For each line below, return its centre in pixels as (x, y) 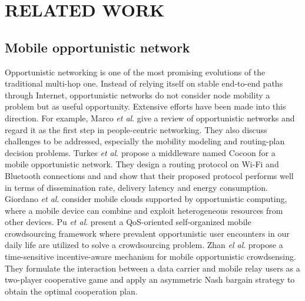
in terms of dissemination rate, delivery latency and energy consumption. (136, 187)
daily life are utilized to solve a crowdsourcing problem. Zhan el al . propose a (144, 245)
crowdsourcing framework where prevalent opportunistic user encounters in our (147, 233)
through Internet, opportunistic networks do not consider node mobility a (137, 95)
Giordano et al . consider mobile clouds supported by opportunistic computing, (146, 199)
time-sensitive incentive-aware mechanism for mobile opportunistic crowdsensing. (150, 257)
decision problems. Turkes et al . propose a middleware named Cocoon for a (140, 152)
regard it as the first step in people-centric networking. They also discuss (136, 129)
